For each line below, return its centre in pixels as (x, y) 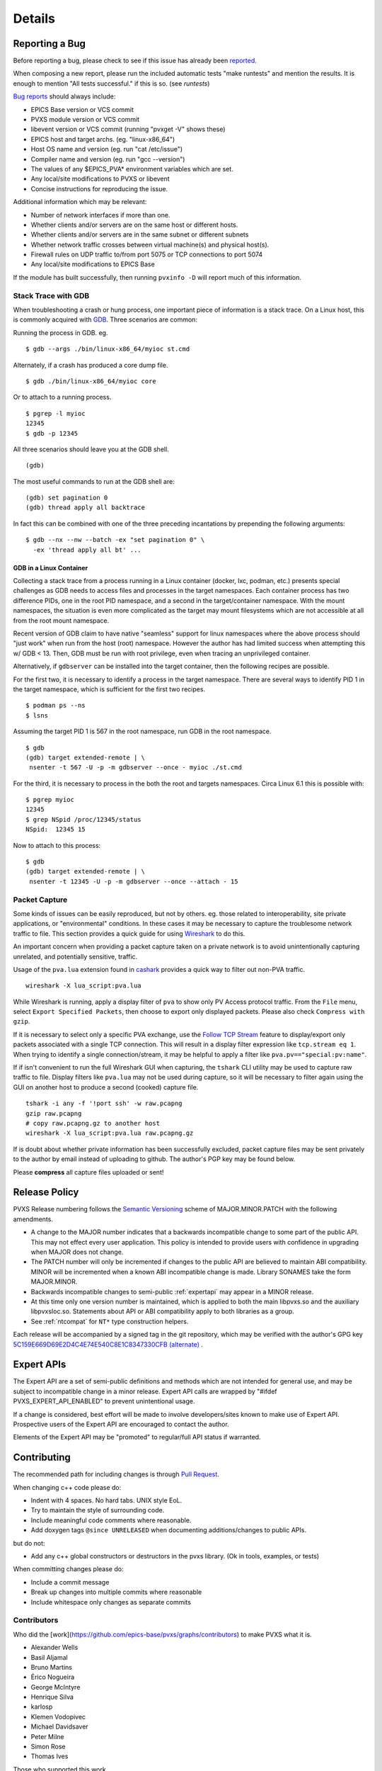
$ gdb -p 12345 (52, 433)
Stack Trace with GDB (51, 295)
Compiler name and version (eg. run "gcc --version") (108, 159)
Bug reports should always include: (64, 96)
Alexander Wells (54, 1648)
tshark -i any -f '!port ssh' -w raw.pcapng (104, 1104)
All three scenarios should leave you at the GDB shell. (91, 449)
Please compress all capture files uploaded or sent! (88, 1172)
